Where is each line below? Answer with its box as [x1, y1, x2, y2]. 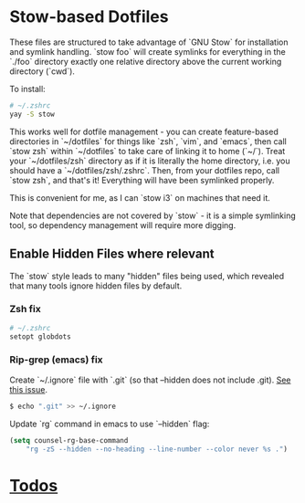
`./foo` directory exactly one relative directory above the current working [9, 56, 282, 67]
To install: [9, 83, 46, 94]
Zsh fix [9, 303, 41, 316]
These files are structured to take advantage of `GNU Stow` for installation [9, 37, 289, 47]
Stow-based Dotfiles [9, 6, 169, 27]
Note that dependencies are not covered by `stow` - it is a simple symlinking [9, 210, 297, 221]
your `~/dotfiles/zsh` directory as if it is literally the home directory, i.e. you [9, 155, 290, 166]
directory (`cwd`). [9, 66, 76, 77]
